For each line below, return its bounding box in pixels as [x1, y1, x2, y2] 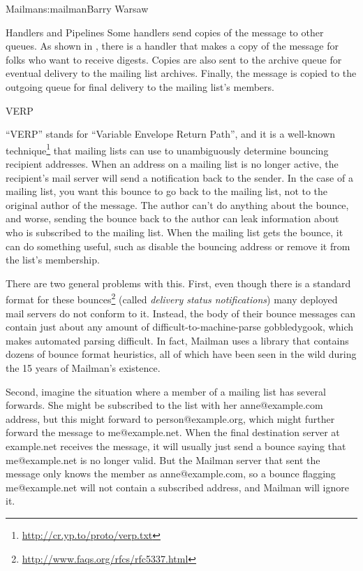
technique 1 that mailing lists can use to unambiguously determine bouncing [6, 140, 329, 157]
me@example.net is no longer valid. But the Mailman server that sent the [6, 452, 320, 467]
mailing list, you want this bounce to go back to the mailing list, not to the [6, 184, 328, 198]
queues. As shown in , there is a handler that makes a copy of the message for [6, 38, 339, 53]
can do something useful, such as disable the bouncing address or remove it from [6, 238, 350, 253]
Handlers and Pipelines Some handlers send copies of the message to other [6, 24, 324, 39]
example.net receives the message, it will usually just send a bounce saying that [6, 438, 346, 453]
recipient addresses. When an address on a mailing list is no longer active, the [6, 157, 339, 171]
